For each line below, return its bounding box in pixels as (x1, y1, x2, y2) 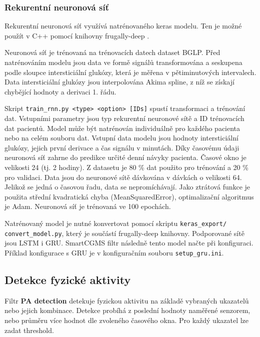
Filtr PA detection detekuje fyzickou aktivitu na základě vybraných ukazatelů (4, 295, 249, 305)
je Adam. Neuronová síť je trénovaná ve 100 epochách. (4, 201, 171, 211)
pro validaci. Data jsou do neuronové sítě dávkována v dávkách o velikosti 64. (4, 171, 242, 182)
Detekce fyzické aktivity (4, 271, 131, 287)
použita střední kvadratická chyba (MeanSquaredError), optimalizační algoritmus (4, 191, 254, 201)
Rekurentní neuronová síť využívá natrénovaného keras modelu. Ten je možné (4, 20, 242, 31)
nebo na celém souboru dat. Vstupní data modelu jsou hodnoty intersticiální (4, 132, 238, 143)
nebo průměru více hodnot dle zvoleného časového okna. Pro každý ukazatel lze (4, 314, 249, 325)
